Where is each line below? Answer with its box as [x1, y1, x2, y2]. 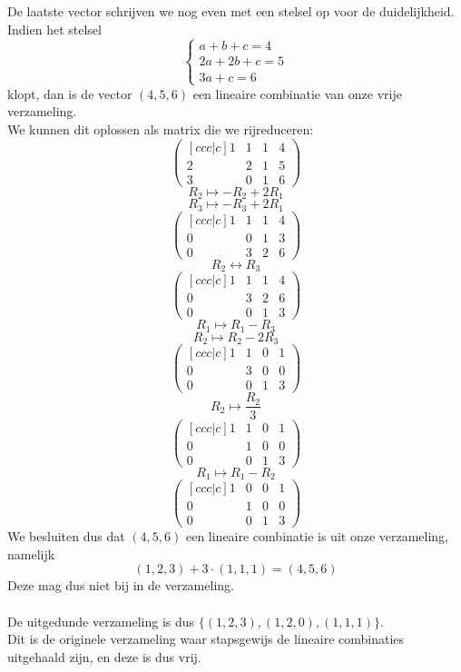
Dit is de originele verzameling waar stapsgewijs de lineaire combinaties [7, 629, 405, 648]
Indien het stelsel [7, 19, 102, 38]
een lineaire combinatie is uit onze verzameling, [185, 527, 449, 546]
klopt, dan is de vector [7, 84, 132, 103]
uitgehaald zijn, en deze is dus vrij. [7, 647, 201, 666]
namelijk [7, 544, 55, 563]
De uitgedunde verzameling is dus [7, 611, 195, 630]
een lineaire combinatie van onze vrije [192, 84, 402, 103]
